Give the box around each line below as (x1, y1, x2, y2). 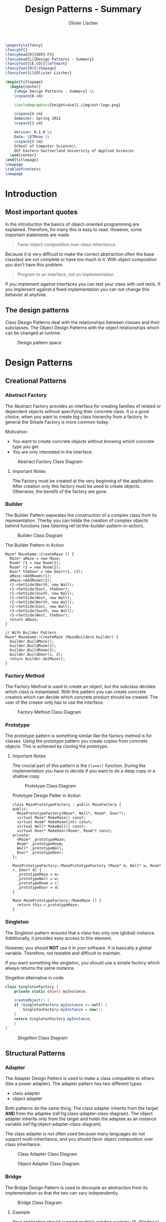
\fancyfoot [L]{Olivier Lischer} (5, 71, 72, 76)
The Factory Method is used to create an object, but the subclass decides (5, 684, 156, 690)
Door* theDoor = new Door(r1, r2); (9, 569, 83, 574)
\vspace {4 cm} (14, 111, 43, 117)
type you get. (12, 444, 40, 450)
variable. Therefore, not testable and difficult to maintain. (5, 950, 121, 956)
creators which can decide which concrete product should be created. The (5, 694, 158, 700)
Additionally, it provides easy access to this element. (5, 935, 112, 941)
